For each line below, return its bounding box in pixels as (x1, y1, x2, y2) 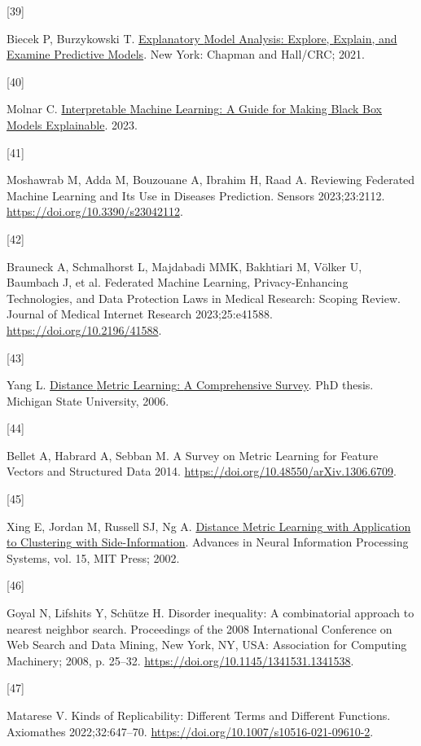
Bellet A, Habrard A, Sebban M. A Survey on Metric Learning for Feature (7, 446, 379, 463)
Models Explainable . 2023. (7, 116, 138, 133)
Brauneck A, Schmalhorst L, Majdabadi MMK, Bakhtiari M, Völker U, (7, 257, 362, 274)
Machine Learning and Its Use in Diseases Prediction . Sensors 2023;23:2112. (7, 186, 385, 204)
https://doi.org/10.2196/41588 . (7, 321, 162, 338)
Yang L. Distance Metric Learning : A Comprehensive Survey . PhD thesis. (7, 376, 374, 393)
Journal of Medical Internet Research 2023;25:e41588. (7, 305, 273, 323)
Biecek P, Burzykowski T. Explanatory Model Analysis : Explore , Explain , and (7, 29, 397, 46)
